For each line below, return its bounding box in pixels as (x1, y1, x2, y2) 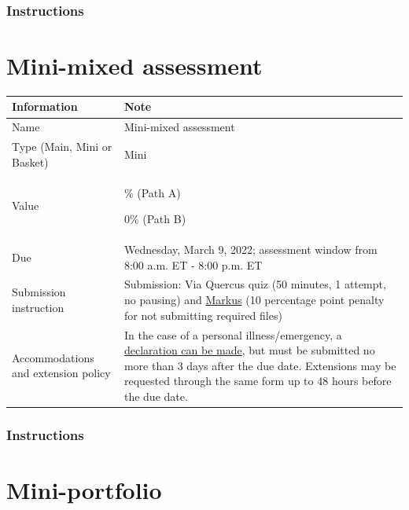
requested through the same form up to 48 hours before (123, 372, 392, 389)
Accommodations (12, 349, 94, 365)
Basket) (12, 153, 49, 170)
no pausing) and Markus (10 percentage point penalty (123, 292, 385, 308)
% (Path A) (123, 184, 181, 200)
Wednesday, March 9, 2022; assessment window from (123, 241, 378, 258)
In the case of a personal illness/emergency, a (123, 326, 342, 343)
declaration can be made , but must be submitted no (123, 342, 375, 358)
